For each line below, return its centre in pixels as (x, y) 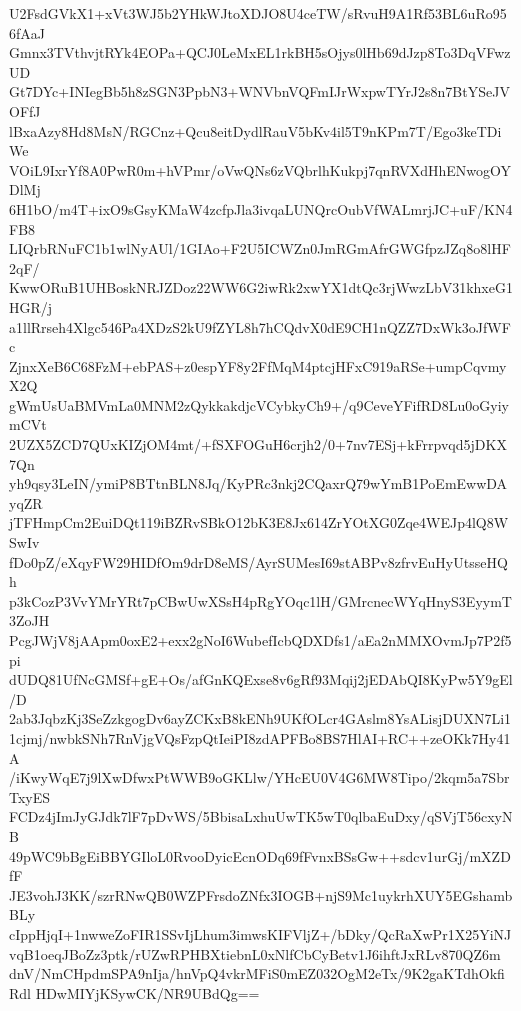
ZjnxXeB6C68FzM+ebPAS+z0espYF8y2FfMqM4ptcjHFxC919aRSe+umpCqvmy (258, 365)
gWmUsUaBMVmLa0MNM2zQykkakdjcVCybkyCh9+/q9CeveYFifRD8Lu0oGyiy (259, 404)
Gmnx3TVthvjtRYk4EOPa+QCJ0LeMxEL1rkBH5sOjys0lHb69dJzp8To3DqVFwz (260, 52)
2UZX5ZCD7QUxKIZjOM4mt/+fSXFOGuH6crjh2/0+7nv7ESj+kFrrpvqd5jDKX (258, 444)
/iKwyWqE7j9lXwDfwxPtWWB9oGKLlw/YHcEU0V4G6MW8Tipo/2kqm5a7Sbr (259, 777)
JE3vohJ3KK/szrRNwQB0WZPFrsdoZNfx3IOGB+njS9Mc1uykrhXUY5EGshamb (261, 894)
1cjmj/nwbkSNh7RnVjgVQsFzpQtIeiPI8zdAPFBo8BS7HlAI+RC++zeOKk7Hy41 (260, 737)
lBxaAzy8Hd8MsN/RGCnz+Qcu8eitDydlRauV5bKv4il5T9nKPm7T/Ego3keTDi (255, 130)
